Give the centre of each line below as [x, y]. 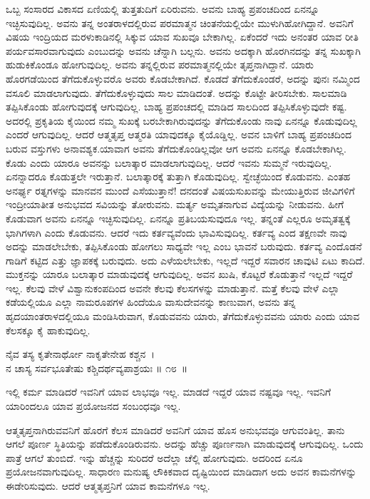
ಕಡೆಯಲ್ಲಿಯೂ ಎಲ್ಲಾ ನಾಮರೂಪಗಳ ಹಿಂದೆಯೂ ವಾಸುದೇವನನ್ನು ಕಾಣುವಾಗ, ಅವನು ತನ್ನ [151, 302]
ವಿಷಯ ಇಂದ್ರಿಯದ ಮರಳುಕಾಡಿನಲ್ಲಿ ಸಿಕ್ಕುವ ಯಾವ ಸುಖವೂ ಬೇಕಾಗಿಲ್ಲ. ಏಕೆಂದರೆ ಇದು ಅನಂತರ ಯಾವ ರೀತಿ [182, 37]
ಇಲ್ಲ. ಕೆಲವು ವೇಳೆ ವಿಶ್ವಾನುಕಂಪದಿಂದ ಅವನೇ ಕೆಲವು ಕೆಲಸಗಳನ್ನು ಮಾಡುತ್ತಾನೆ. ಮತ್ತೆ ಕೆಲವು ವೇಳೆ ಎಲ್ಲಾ [173, 288]
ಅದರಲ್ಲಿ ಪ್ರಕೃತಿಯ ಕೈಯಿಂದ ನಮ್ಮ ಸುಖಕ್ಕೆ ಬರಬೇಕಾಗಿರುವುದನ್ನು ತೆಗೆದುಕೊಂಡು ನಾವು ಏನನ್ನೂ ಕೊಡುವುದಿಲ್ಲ [181, 120]
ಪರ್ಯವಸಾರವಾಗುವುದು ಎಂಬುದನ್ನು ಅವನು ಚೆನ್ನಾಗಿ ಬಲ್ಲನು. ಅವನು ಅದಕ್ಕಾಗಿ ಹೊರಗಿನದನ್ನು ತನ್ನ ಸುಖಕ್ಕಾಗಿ [183, 50]
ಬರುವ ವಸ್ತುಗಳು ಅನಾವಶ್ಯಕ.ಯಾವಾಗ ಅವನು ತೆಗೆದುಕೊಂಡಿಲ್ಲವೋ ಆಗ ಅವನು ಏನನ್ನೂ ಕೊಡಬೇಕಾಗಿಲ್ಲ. [176, 148]
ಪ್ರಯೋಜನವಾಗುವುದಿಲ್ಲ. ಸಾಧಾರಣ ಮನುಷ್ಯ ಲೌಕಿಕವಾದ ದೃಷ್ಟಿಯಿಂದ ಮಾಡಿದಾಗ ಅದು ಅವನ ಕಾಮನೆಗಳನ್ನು [181, 472]
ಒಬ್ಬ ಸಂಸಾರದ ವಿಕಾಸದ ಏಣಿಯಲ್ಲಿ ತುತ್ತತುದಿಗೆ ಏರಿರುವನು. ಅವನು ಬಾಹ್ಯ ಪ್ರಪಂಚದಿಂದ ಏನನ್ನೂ [163, 9]
